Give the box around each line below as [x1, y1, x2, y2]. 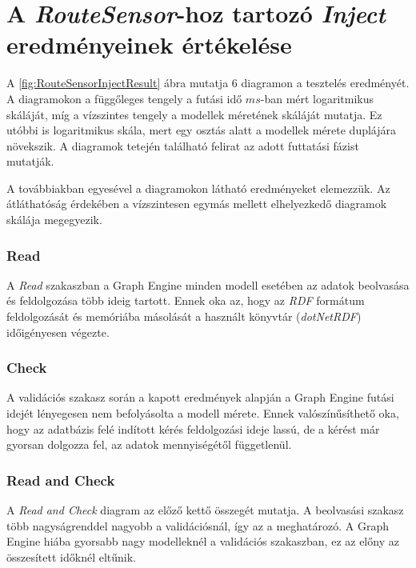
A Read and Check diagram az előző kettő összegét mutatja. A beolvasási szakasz [6, 502, 404, 518]
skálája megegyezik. [6, 211, 102, 228]
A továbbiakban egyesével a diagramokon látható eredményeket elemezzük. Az [6, 179, 390, 196]
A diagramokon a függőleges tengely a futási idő [6, 90, 242, 106]
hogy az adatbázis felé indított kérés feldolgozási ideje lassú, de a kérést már [6, 420, 380, 437]
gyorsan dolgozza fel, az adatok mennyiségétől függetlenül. [6, 436, 292, 453]
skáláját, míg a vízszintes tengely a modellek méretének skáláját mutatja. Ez [6, 106, 382, 122]
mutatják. [6, 153, 54, 170]
